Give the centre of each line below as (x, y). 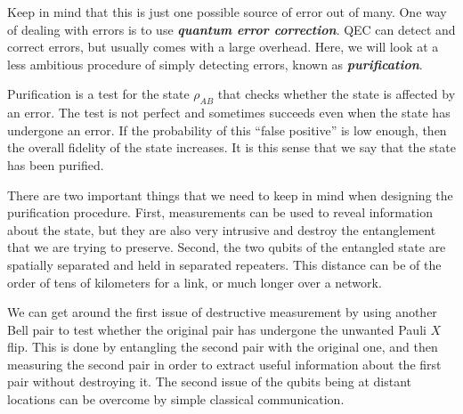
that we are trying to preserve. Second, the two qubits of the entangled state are (227, 247)
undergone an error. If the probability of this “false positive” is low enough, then (227, 130)
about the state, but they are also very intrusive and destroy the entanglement (222, 229)
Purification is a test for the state (98, 94)
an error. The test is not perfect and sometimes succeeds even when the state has (229, 113)
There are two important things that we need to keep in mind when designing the (230, 195)
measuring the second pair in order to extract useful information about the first (224, 364)
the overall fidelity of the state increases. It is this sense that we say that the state (231, 147)
